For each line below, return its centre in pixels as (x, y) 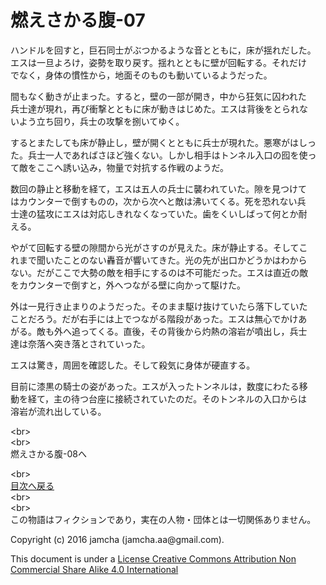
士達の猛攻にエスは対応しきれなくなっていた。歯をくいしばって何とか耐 (159, 213)
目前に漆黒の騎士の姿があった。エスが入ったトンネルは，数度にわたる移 (159, 386)
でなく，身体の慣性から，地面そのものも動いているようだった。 (141, 75)
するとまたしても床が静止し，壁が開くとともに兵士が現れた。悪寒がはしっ (163, 142)
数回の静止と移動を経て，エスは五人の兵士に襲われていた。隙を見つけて (158, 188)
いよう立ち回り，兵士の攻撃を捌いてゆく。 (97, 121)
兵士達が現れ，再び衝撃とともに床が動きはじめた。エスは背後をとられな (159, 108)
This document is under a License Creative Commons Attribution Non (153, 558)
